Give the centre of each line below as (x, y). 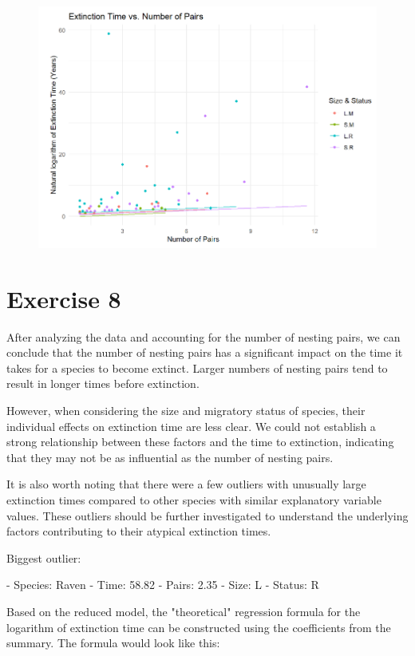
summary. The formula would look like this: (113, 643)
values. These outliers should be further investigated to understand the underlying (207, 515)
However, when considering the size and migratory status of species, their (186, 411)
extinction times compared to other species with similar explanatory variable (194, 500)
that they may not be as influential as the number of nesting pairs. (170, 457)
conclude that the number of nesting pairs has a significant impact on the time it (205, 352)
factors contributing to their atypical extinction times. (139, 531)
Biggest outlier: (44, 557)
